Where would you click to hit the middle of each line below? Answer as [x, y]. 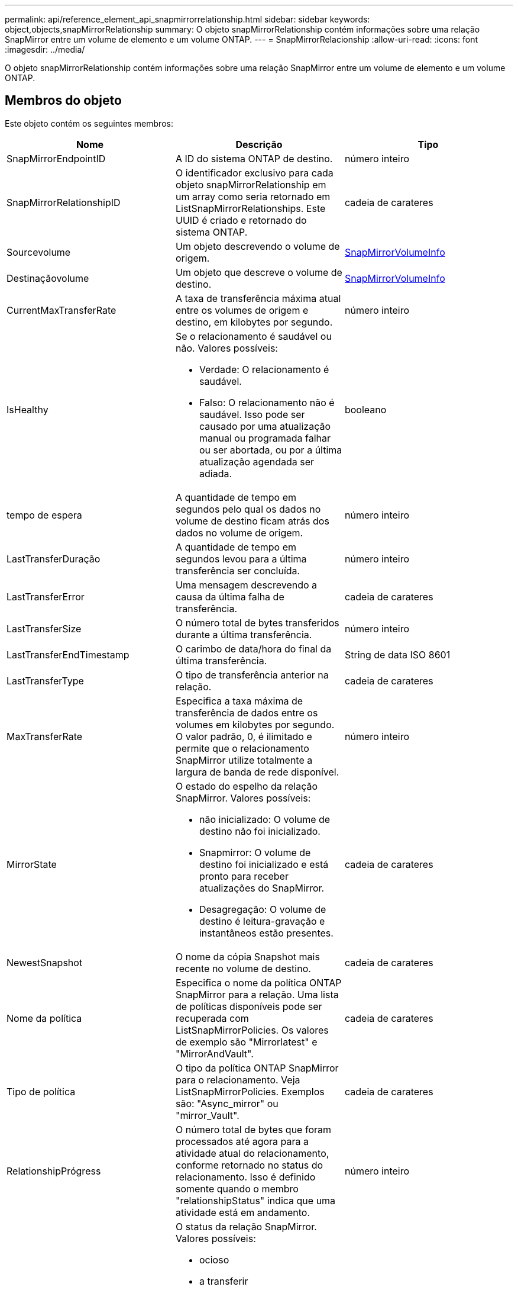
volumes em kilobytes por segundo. [255, 724]
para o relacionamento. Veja [238, 1080]
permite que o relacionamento [242, 748]
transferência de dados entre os [247, 712]
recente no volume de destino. [243, 968]
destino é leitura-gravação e [262, 921]
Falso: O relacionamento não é [267, 402]
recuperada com [212, 1018]
